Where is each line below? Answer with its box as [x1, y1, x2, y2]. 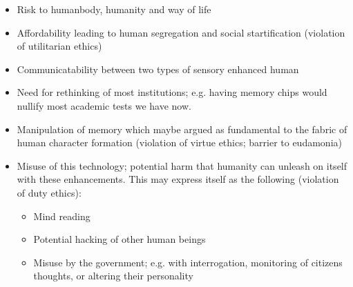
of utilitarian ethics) [17, 39, 102, 53]
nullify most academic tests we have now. [17, 98, 191, 112]
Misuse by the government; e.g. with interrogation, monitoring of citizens [33, 255, 343, 269]
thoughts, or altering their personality [33, 268, 193, 283]
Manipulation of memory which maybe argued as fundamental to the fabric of [17, 121, 347, 136]
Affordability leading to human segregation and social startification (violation [17, 25, 345, 39]
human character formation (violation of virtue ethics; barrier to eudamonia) [17, 135, 342, 150]
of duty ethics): [17, 185, 82, 199]
